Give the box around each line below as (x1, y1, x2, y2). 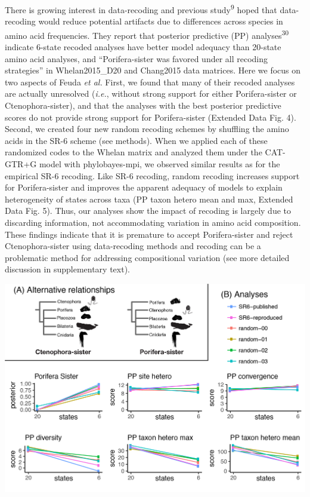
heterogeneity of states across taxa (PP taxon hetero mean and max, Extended (5, 192, 293, 205)
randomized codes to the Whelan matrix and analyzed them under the (5, 146, 262, 158)
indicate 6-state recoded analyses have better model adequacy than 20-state (5, 41, 281, 53)
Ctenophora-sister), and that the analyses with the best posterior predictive (5, 99, 281, 112)
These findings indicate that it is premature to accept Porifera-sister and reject (5, 228, 293, 240)
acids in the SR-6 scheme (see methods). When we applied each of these (5, 134, 268, 146)
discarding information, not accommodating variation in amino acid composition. (5, 216, 301, 228)
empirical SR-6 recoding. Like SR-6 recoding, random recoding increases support (5, 169, 300, 182)
